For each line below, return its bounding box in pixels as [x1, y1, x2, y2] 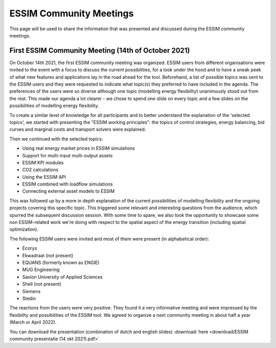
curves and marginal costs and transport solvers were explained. [9, 126, 146, 133]
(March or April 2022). [9, 319, 57, 325]
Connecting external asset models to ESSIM [22, 188, 115, 194]
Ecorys [22, 245, 37, 251]
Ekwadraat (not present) [22, 252, 74, 258]
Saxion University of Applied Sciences [22, 274, 103, 280]
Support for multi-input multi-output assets [22, 152, 113, 158]
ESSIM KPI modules [22, 159, 64, 166]
